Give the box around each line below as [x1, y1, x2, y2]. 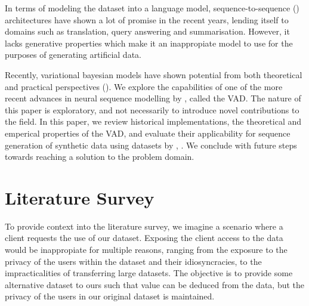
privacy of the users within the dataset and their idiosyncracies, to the [5, 255, 262, 267]
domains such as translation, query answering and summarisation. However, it [5, 25, 290, 38]
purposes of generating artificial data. [5, 48, 141, 61]
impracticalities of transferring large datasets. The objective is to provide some [5, 267, 293, 279]
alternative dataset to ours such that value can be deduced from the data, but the [5, 278, 305, 290]
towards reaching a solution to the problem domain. [5, 150, 194, 163]
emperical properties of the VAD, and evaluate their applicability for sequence [5, 126, 291, 139]
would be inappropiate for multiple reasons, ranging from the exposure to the [5, 243, 288, 256]
